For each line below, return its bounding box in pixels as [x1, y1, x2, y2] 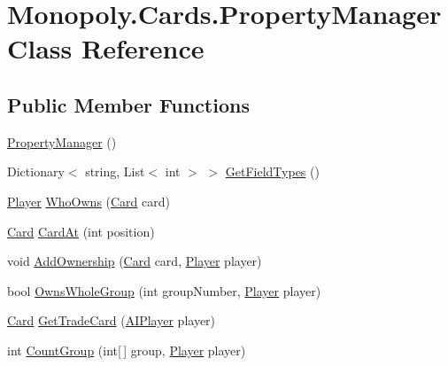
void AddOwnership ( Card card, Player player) [7, 252, 262, 270]
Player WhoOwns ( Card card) [7, 191, 171, 210]
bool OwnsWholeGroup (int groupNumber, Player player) [7, 281, 321, 300]
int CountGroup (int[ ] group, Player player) [7, 340, 246, 359]
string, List [85, 162, 145, 181]
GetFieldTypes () [225, 162, 320, 181]
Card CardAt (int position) [7, 222, 155, 240]
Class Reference [7, 30, 205, 66]
